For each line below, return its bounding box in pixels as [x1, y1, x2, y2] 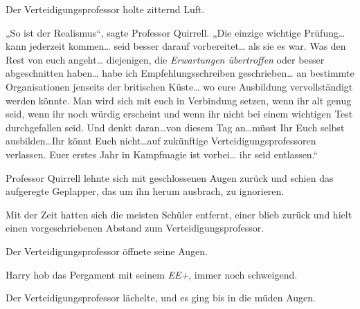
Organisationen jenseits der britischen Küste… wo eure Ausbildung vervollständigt [6, 79, 353, 93]
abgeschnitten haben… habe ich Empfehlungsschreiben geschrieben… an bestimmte [6, 66, 354, 80]
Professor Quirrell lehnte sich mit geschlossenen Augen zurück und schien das [6, 170, 334, 185]
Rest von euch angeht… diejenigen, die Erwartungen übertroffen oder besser [6, 52, 325, 66]
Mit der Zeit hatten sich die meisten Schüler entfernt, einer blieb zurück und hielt [6, 207, 352, 221]
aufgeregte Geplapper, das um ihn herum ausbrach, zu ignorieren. [6, 184, 285, 198]
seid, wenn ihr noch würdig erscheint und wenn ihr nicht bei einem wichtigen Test [6, 106, 353, 121]
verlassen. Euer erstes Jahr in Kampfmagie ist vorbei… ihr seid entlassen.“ [6, 147, 318, 161]
